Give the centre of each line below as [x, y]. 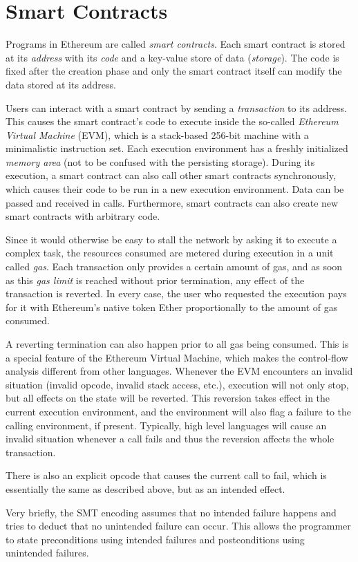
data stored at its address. [61, 84]
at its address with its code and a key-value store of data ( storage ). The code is [172, 57]
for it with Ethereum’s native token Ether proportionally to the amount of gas [172, 307]
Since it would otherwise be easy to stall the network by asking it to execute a [171, 239]
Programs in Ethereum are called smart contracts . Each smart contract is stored [176, 44]
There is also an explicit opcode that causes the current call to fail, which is [166, 475]
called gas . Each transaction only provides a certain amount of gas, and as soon [174, 266]
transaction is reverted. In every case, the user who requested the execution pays [176, 293]
